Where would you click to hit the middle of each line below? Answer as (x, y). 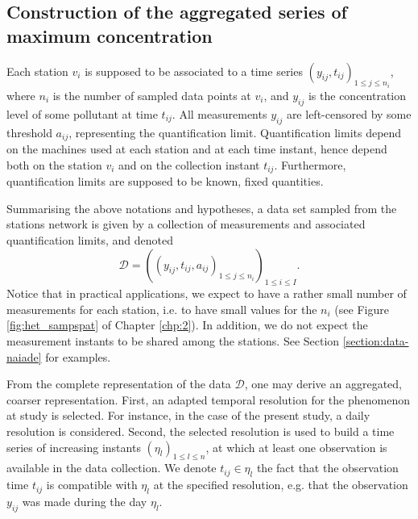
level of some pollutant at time (82, 113)
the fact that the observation (327, 468)
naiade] (24, 356)
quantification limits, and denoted (90, 239)
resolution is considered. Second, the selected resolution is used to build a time (201, 431)
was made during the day (85, 502)
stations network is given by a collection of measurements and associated (186, 224)
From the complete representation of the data (119, 384)
